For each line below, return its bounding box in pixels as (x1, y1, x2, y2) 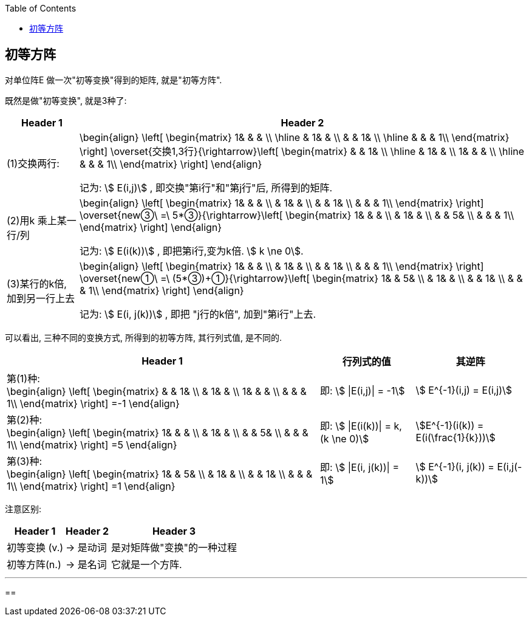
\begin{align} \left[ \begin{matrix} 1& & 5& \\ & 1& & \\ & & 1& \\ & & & (7, 467, 313, 480)
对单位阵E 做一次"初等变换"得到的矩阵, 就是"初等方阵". (5, 74, 222, 85)
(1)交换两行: (7, 157, 60, 170)
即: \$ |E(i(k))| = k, (320, 419, 402, 432)
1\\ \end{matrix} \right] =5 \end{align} (7, 438, 177, 451)
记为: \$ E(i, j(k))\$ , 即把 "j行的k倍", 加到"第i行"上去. (79, 307, 316, 320)
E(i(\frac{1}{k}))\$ (415, 431, 496, 444)
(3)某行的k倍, (7, 277, 67, 290)
